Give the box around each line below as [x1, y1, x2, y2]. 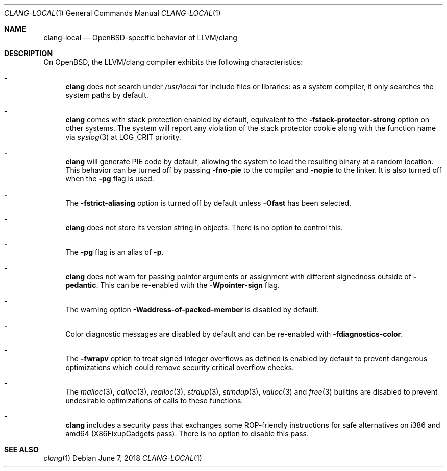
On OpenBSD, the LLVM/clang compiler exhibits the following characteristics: [43, 58, 303, 66]
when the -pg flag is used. [65, 174, 154, 183]
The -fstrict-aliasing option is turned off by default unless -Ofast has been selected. [65, 199, 352, 207]
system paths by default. [65, 91, 148, 99]
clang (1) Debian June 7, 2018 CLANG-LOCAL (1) [43, 454, 202, 462]
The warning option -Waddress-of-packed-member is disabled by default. [65, 305, 319, 314]
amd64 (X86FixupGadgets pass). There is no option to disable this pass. [65, 429, 309, 438]
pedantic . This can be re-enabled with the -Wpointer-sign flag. [65, 281, 280, 290]
